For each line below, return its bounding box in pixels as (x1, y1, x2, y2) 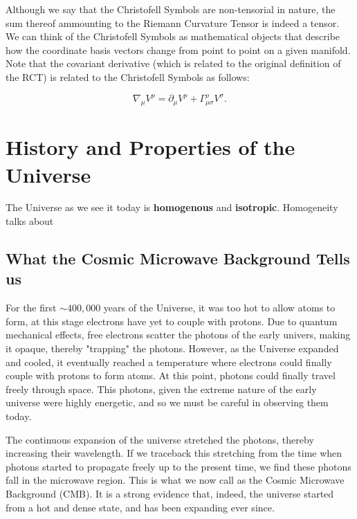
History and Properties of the (6, 133, 295, 161)
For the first (6, 300, 57, 315)
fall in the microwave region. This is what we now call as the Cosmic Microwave (6, 473, 345, 487)
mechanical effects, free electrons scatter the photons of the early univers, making (6, 327, 351, 342)
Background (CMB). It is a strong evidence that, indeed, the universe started (6, 486, 334, 500)
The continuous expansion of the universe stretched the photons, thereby (6, 432, 314, 446)
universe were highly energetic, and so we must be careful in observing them (6, 395, 329, 410)
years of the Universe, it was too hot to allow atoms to (103, 300, 336, 315)
